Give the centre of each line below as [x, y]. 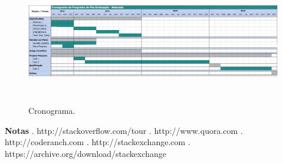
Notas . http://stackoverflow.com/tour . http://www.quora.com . [124, 130]
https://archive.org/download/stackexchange [86, 153]
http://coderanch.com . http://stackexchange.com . [98, 142]
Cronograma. [52, 110]
